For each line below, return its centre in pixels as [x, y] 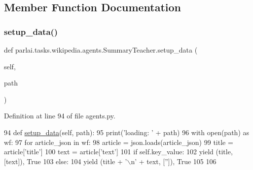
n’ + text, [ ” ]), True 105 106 [174, 161]
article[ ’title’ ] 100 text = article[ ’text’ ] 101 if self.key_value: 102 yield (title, [118, 152]
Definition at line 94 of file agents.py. [60, 116]
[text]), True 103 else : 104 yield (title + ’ [66, 161]
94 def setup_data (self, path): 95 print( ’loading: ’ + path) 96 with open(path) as [127, 132]
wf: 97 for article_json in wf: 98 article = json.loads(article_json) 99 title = [119, 142]
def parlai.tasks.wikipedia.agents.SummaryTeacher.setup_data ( [101, 50]
